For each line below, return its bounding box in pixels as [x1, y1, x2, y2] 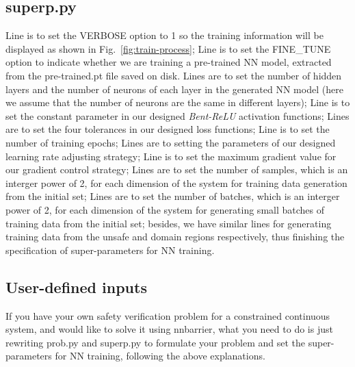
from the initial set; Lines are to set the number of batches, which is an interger [5, 189, 340, 203]
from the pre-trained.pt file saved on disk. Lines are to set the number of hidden [5, 68, 342, 82]
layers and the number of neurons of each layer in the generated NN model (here [5, 81, 343, 96]
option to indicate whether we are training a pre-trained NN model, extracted [5, 55, 332, 69]
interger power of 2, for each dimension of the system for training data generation [5, 175, 347, 190]
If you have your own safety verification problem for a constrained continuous [5, 308, 330, 322]
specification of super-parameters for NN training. [5, 242, 215, 257]
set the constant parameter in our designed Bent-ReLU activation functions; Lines [5, 108, 350, 123]
